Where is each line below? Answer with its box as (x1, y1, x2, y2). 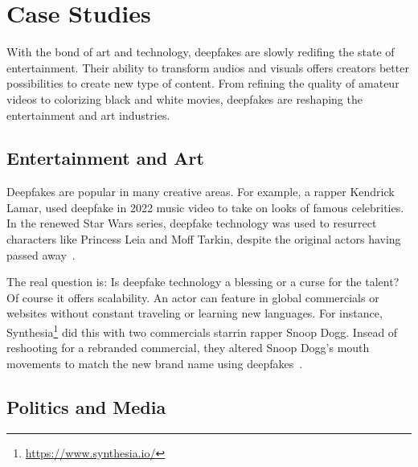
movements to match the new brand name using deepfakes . (6, 354, 303, 371)
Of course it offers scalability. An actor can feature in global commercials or (6, 289, 379, 305)
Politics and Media (6, 394, 166, 419)
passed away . (6, 246, 76, 263)
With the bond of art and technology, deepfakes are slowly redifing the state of (6, 43, 395, 60)
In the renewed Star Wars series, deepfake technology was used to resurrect (6, 215, 377, 231)
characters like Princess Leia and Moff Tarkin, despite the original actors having (6, 231, 401, 248)
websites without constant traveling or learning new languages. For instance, (6, 305, 383, 322)
